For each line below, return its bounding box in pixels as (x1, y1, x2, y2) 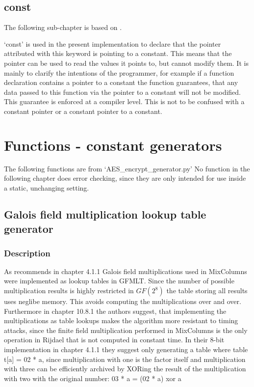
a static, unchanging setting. (4, 182, 89, 193)
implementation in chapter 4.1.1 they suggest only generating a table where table (4, 344, 248, 354)
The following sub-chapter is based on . (4, 22, 122, 32)
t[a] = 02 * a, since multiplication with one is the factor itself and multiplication (4, 354, 246, 364)
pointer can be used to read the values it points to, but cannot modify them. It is (4, 57, 249, 68)
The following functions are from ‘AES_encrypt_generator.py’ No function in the (4, 163, 250, 173)
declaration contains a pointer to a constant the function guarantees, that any (4, 77, 238, 87)
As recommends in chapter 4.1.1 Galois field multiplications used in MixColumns (4, 266, 247, 276)
